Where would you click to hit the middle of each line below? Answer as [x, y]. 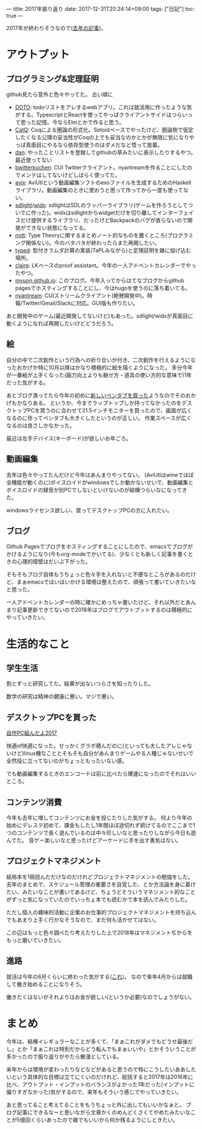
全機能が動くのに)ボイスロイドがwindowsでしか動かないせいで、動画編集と [100, 482]
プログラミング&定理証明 [53, 79]
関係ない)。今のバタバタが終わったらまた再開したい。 [93, 243]
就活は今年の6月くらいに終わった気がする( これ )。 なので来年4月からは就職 [99, 976]
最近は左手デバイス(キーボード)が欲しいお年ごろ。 [69, 438]
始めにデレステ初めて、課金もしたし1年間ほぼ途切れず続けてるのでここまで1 [101, 825]
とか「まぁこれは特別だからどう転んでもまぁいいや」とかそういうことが [106, 1049]
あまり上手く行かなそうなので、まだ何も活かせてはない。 [88, 920]
